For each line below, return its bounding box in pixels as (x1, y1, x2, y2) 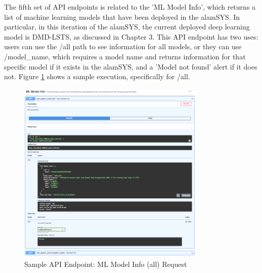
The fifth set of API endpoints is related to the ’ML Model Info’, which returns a (4, 2, 256, 12)
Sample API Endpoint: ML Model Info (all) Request (24, 258, 187, 269)
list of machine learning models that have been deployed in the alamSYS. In (4, 11, 240, 22)
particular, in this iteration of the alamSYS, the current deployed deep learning (4, 21, 250, 32)
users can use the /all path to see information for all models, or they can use (4, 41, 242, 52)
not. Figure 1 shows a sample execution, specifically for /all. (4, 71, 190, 82)
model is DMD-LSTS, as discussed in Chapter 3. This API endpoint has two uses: (4, 31, 258, 42)
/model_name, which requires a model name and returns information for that (4, 51, 246, 61)
